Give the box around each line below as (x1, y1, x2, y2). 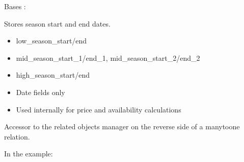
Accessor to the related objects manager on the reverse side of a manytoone (4, 121, 240, 132)
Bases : (4, 1, 26, 11)
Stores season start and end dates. (4, 18, 111, 29)
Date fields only (16, 86, 65, 97)
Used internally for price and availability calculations (16, 104, 181, 114)
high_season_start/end (16, 70, 90, 80)
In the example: (4, 148, 53, 159)
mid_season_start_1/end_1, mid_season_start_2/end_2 (16, 52, 200, 63)
